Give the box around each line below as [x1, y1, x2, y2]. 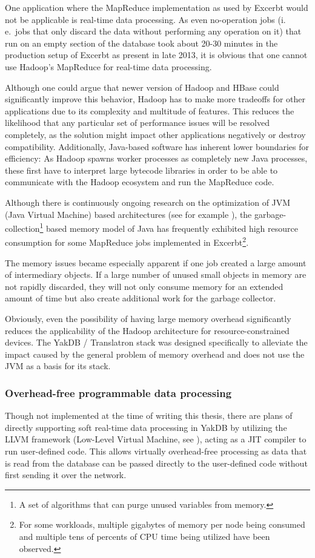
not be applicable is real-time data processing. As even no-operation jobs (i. [5, 13, 286, 25]
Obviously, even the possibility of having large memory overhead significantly [5, 312, 291, 324]
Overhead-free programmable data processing [5, 385, 232, 400]
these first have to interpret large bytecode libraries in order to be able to [5, 163, 278, 176]
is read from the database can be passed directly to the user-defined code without [5, 456, 308, 469]
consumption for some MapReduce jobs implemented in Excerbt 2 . [5, 234, 249, 248]
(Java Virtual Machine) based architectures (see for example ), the [5, 208, 252, 220]
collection [5, 222, 40, 234]
